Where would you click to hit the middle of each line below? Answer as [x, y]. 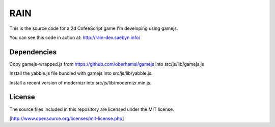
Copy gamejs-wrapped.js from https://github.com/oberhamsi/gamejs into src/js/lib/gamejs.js [107, 64]
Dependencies [33, 52]
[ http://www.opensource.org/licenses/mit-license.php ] [67, 118]
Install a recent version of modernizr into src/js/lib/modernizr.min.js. [80, 82]
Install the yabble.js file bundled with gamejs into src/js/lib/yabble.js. [81, 73]
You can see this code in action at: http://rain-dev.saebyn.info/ [75, 37]
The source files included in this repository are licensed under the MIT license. [92, 109]
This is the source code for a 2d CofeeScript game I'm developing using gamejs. [94, 28]
